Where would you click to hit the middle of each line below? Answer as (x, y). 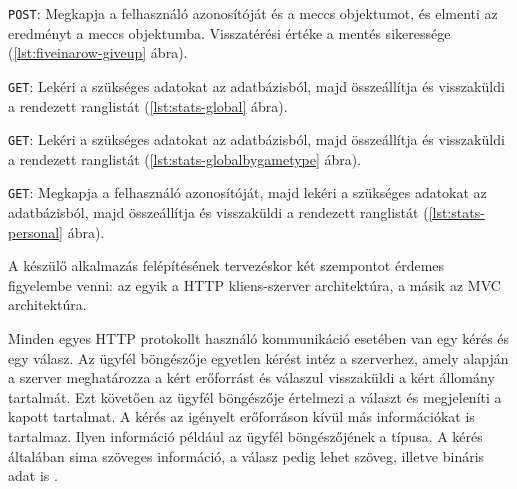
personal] (35, 231)
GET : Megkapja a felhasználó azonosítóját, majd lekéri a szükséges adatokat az (247, 192)
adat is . (33, 475)
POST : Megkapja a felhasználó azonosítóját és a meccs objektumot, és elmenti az (253, 13)
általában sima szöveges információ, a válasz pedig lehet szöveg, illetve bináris (246, 455)
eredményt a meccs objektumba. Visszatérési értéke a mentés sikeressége (229, 32)
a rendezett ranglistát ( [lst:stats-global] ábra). (148, 105)
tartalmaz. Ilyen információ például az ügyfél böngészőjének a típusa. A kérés (245, 435)
